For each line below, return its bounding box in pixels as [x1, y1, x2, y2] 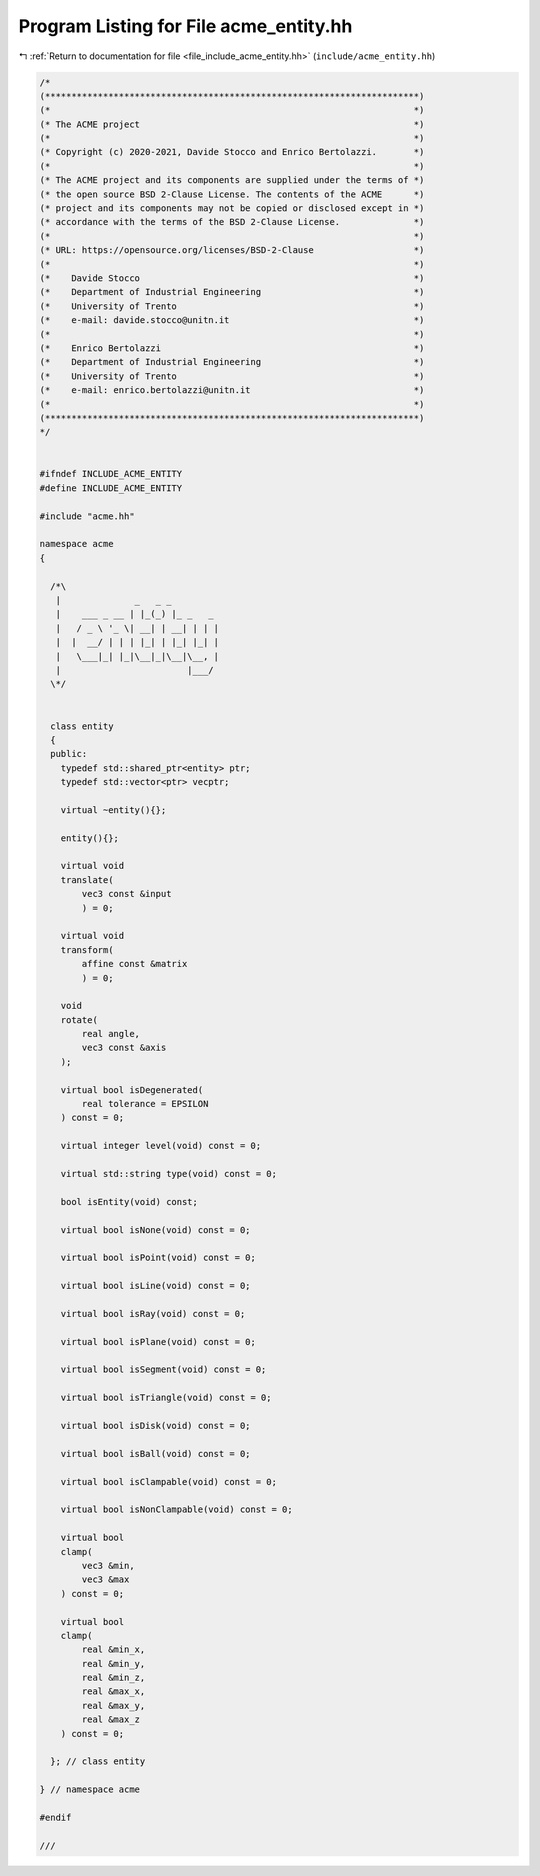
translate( [60, 874, 114, 885]
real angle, [81, 1028, 140, 1040]
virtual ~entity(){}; [60, 804, 167, 815]
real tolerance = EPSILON [81, 1098, 209, 1110]
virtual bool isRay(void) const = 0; [60, 1308, 246, 1319]
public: [50, 748, 88, 760]
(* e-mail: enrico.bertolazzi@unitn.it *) [39, 385, 425, 396]
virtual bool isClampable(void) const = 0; [60, 1476, 277, 1487]
